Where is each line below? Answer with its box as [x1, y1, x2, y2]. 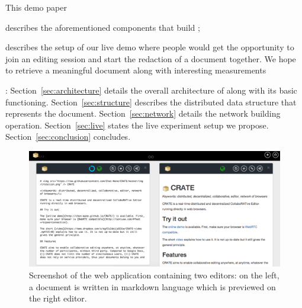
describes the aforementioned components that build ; [5, 21, 200, 33]
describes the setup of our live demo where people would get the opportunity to [5, 41, 294, 53]
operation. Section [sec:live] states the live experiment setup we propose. [5, 118, 269, 131]
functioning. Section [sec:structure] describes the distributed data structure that [5, 95, 297, 108]
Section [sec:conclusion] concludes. [5, 130, 131, 143]
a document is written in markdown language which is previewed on [29, 280, 276, 293]
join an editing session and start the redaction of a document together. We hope [5, 52, 296, 65]
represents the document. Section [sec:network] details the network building [5, 107, 281, 120]
